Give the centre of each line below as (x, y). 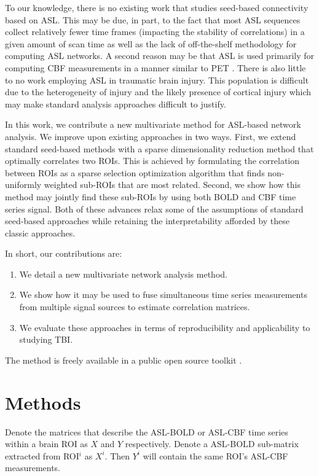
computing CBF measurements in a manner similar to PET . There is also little (156, 67)
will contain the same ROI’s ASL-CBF (215, 455)
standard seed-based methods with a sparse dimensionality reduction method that (159, 148)
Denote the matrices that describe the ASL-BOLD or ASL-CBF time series (147, 431)
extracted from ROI (42, 455)
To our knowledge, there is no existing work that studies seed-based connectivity (157, 7)
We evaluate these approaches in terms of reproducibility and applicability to (165, 327)
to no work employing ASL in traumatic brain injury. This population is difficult (157, 80)
